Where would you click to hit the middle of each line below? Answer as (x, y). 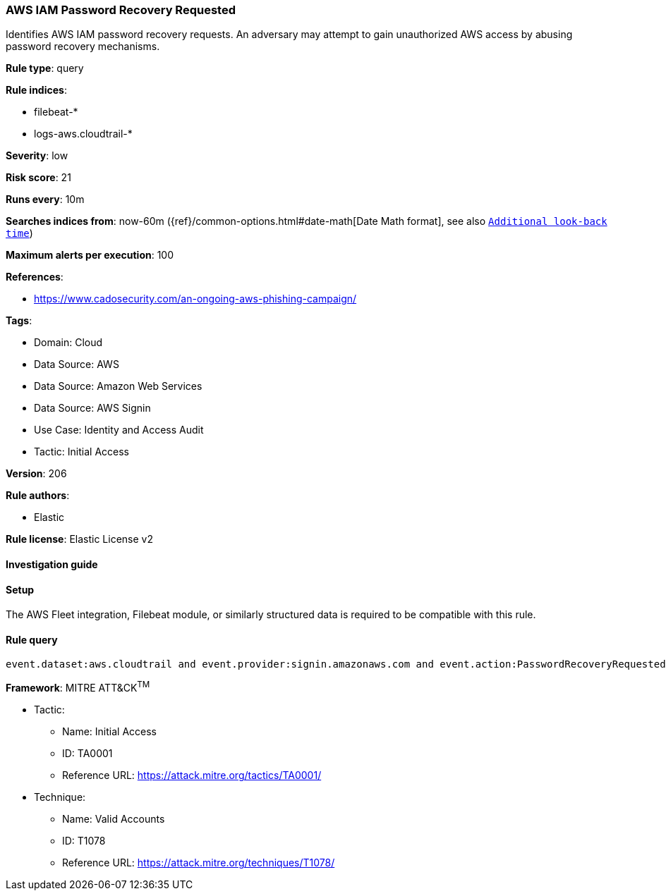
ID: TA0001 (87, 754)
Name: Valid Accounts (114, 819)
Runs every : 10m (45, 200)
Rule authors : (38, 496)
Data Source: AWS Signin (92, 408)
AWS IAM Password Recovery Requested (121, 10)
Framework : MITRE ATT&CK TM (78, 687)
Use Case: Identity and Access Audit (119, 430)
